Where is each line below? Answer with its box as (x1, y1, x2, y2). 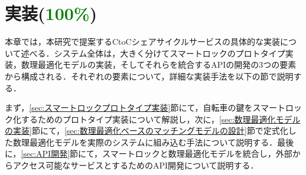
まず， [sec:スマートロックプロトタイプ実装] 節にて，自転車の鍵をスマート (5, 101, 286, 114)
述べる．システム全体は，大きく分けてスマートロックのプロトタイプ (21, 47, 285, 59)
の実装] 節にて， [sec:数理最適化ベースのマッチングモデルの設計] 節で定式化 (5, 124, 288, 137)
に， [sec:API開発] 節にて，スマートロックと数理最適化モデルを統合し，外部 (5, 147, 292, 160)
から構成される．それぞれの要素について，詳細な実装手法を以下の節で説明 (5, 70, 294, 82)
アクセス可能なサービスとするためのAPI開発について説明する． (12, 159, 259, 171)
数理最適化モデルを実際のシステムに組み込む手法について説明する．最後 (12, 136, 294, 148)
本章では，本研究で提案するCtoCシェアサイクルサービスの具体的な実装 (5, 35, 280, 48)
